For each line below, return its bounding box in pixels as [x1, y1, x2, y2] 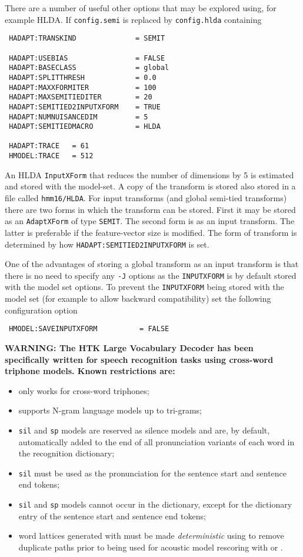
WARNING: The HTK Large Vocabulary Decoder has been [5, 341, 254, 353]
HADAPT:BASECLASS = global [9, 64, 169, 72]
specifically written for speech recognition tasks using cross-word [5, 353, 274, 365]
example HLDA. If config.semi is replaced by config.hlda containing [5, 13, 262, 25]
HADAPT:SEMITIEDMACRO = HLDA [9, 122, 161, 131]
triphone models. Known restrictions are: [5, 365, 175, 377]
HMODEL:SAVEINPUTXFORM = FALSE [9, 325, 169, 333]
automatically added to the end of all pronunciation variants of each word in [18, 435, 295, 448]
